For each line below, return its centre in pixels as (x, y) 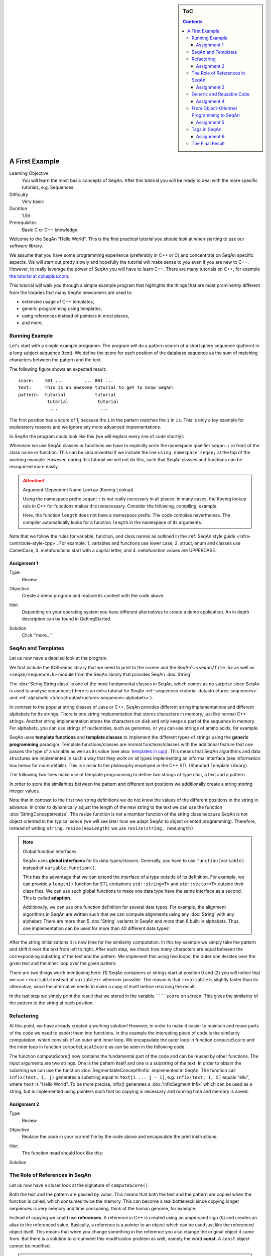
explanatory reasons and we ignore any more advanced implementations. (85, 427)
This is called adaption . (47, 898)
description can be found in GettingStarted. (66, 619)
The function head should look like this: (62, 1153)
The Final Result (208, 143)
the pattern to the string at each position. (51, 1003)
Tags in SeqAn (207, 129)
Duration (18, 208)
